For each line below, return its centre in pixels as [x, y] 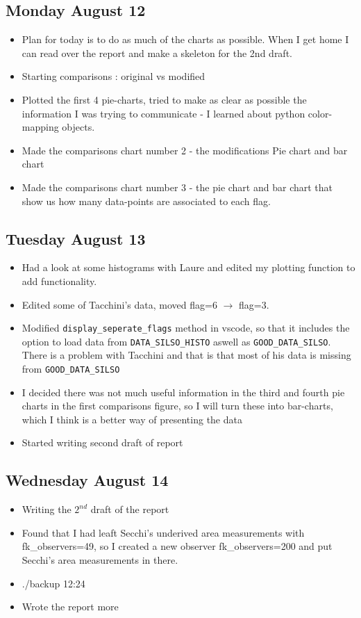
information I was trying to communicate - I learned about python [163, 113]
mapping [40, 127]
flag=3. [254, 304]
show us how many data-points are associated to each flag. [146, 201]
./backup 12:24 [53, 583]
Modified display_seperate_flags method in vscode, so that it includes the [186, 328]
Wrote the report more [70, 607]
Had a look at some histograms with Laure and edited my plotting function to [188, 267]
